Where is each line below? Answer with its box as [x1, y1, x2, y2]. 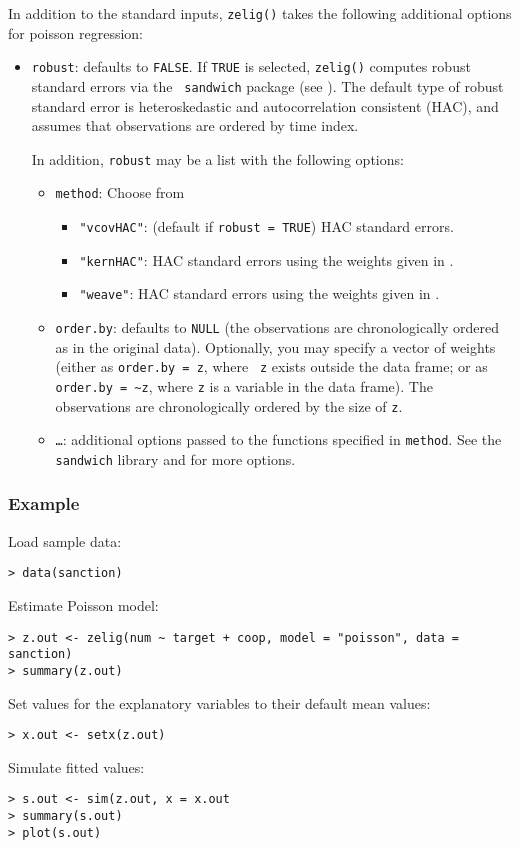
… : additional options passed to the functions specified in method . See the [55, 429, 502, 450]
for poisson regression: [8, 22, 143, 43]
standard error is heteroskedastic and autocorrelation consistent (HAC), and [31, 95, 499, 116]
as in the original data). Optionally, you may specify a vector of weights [55, 336, 496, 357]
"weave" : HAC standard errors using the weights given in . [79, 283, 440, 304]
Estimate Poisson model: [8, 595, 159, 616]
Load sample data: [8, 530, 122, 551]
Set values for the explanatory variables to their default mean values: [8, 692, 431, 713]
